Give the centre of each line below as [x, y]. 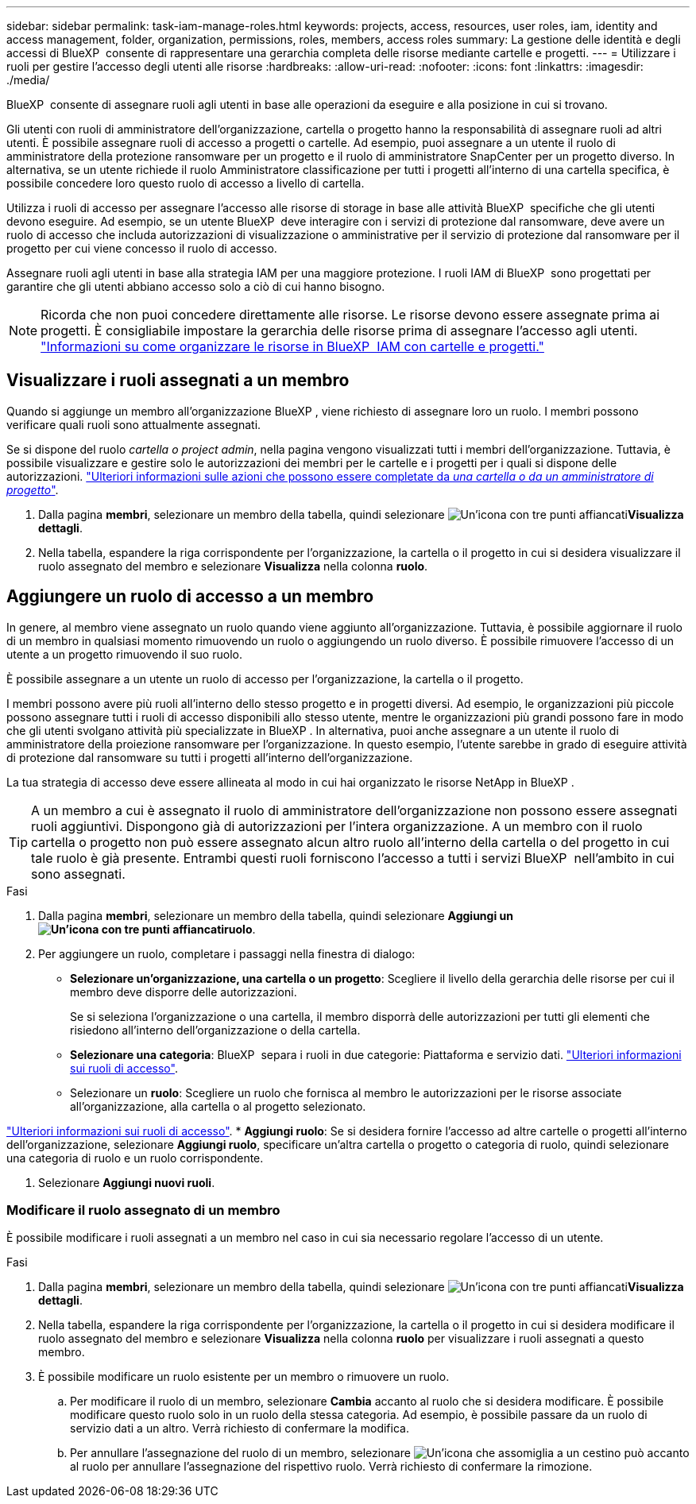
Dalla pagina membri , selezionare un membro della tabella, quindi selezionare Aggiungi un [276, 915]
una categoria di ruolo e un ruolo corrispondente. [135, 1158]
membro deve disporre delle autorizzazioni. [184, 992]
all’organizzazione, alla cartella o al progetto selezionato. [218, 1106]
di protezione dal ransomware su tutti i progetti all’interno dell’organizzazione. [210, 757]
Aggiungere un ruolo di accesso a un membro [190, 597]
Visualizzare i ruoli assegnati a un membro [178, 381]
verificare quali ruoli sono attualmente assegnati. [134, 424]
